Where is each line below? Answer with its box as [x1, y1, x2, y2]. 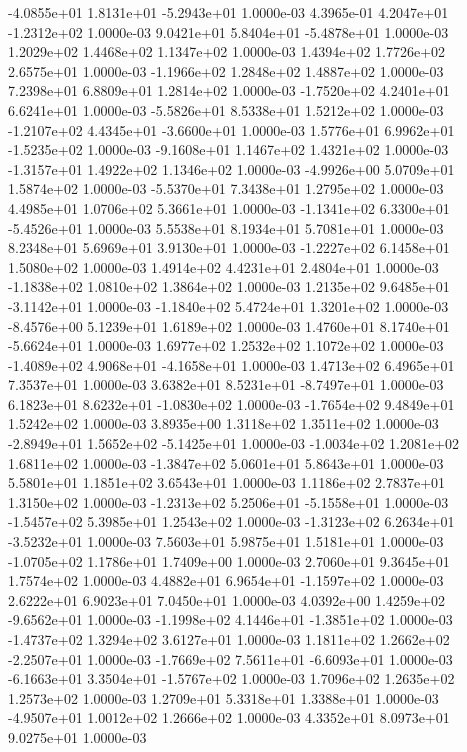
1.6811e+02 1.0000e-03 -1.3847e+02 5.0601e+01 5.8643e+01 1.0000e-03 [8, 452, 444, 473]
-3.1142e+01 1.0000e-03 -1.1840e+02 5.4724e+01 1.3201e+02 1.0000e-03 [8, 295, 449, 316]
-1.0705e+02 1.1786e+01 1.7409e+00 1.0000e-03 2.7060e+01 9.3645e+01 [8, 550, 450, 571]
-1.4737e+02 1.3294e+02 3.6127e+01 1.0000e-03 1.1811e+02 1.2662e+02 [8, 629, 450, 649]
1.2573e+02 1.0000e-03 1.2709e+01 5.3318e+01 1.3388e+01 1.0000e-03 [8, 687, 439, 708]
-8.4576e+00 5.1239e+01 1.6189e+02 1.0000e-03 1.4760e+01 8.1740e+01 [8, 315, 450, 336]
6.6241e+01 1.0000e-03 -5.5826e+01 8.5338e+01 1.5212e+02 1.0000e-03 [8, 99, 444, 120]
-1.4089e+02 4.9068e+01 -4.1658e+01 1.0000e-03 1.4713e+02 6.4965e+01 [8, 354, 455, 375]
